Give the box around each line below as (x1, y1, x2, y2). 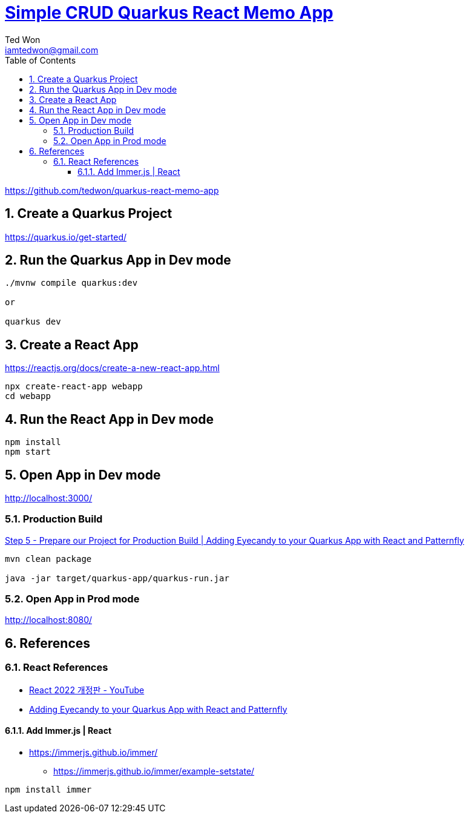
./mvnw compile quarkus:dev (5, 278, 138, 288)
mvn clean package (5, 553, 92, 564)
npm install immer (5, 784, 92, 794)
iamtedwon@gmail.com (5, 44, 99, 55)
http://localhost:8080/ (5, 615, 93, 625)
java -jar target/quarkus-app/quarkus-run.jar (5, 573, 229, 583)
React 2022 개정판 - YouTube (29, 684, 145, 695)
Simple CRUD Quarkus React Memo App (5, 2, 333, 23)
